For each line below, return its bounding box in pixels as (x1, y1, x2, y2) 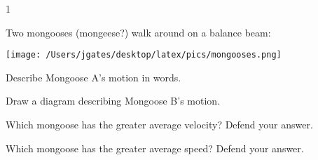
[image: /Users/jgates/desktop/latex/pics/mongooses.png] (6, 50, 282, 60)
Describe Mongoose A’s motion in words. (6, 69, 181, 84)
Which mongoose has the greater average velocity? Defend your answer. (6, 117, 313, 132)
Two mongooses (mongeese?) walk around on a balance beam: (6, 25, 271, 39)
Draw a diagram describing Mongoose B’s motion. (6, 93, 221, 108)
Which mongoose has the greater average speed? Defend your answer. (6, 140, 304, 155)
